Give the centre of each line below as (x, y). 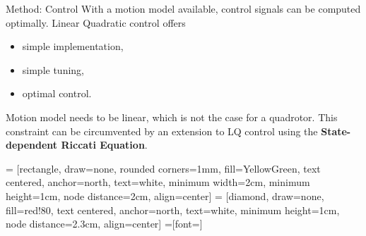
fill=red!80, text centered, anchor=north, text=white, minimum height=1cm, (173, 210)
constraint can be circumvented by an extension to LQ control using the (162, 131)
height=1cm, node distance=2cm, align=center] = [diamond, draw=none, (165, 195)
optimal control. (57, 93)
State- (336, 131)
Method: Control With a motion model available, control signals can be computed (183, 8)
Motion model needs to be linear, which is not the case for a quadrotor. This (172, 117)
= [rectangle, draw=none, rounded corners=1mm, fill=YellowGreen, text (163, 168)
